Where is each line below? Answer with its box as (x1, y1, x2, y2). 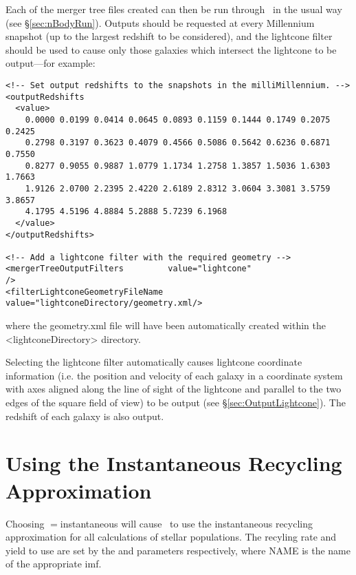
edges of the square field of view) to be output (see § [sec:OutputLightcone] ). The (5, 395, 346, 410)
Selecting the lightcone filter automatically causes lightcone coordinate (5, 355, 302, 369)
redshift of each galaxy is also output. (5, 408, 164, 423)
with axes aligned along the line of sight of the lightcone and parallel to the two (5, 381, 342, 396)
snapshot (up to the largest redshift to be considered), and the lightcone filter (5, 29, 333, 43)
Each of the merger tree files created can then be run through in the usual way (5, 2, 342, 16)
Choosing (5, 516, 45, 530)
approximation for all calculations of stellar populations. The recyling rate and (5, 530, 337, 544)
